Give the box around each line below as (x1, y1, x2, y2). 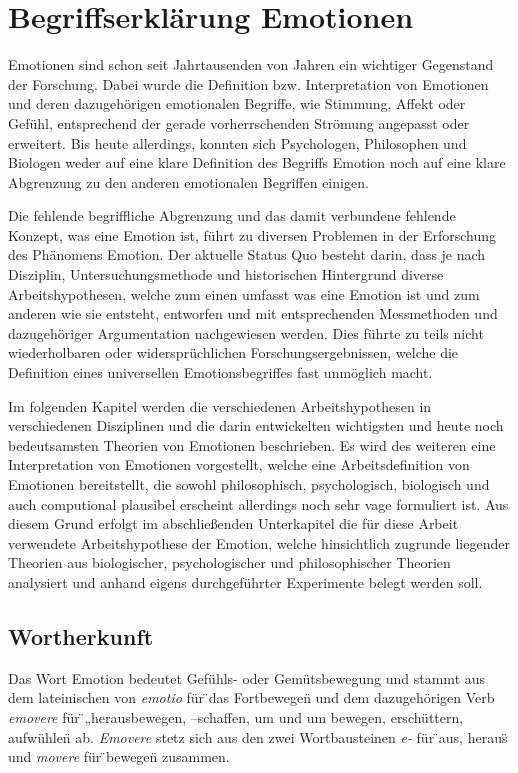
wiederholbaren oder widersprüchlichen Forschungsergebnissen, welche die (8, 342, 459, 363)
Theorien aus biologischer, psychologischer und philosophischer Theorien (8, 552, 451, 573)
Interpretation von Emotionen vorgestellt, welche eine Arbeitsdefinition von (8, 454, 470, 475)
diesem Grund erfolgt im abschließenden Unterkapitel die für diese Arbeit (8, 513, 459, 534)
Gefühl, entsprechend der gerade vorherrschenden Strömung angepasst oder (8, 112, 470, 133)
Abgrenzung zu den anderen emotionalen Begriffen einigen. (8, 171, 369, 192)
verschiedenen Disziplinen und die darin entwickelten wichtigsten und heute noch (8, 415, 504, 436)
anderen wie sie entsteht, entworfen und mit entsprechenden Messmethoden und (8, 303, 498, 324)
